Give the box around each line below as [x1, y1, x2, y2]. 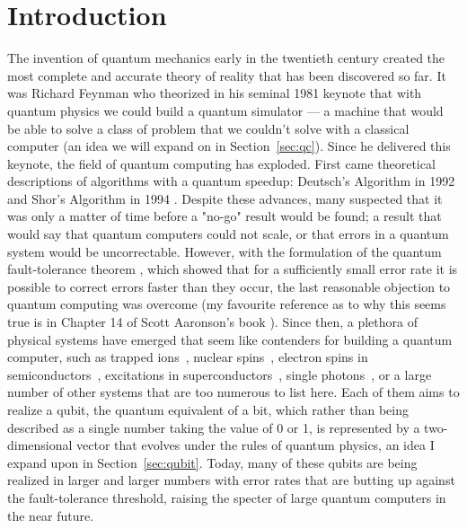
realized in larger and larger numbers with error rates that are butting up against [7, 471, 455, 489]
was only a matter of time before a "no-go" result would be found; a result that [7, 207, 442, 225]
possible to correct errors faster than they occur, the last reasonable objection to [7, 277, 451, 295]
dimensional [7, 436, 73, 454]
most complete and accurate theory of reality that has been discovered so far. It [7, 66, 446, 84]
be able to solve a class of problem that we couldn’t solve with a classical [7, 119, 410, 137]
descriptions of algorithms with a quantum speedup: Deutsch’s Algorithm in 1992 [7, 172, 455, 190]
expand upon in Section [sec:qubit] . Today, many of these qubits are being [7, 453, 418, 471]
